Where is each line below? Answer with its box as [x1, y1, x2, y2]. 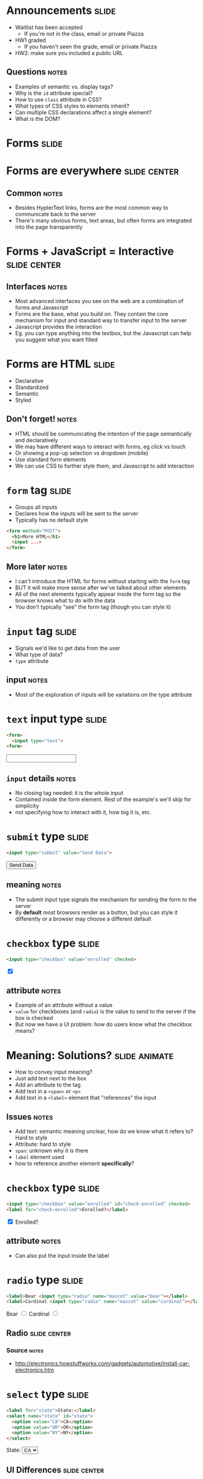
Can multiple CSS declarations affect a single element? [14, 108, 152, 116]
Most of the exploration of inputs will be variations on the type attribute [14, 691, 192, 698]
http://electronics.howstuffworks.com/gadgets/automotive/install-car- [14, 1359, 190, 1367]
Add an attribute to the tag [14, 1081, 81, 1089]
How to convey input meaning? [14, 1068, 92, 1076]
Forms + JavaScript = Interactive [6, 244, 174, 258]
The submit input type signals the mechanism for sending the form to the [14, 896, 197, 903]
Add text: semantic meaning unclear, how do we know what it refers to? [14, 1128, 193, 1135]
